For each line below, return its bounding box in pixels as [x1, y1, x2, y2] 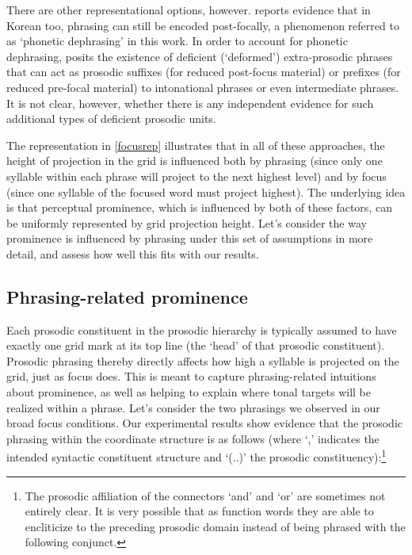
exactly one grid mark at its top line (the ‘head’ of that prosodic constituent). [6, 337, 385, 354]
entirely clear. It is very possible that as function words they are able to [25, 503, 374, 519]
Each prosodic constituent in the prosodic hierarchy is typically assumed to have [6, 321, 397, 338]
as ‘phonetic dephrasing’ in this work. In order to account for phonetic [6, 33, 348, 49]
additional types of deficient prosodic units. [6, 110, 216, 127]
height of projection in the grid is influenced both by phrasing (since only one [6, 152, 383, 169]
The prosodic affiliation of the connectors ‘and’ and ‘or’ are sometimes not [25, 487, 386, 503]
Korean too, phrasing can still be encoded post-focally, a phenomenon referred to [6, 17, 399, 33]
